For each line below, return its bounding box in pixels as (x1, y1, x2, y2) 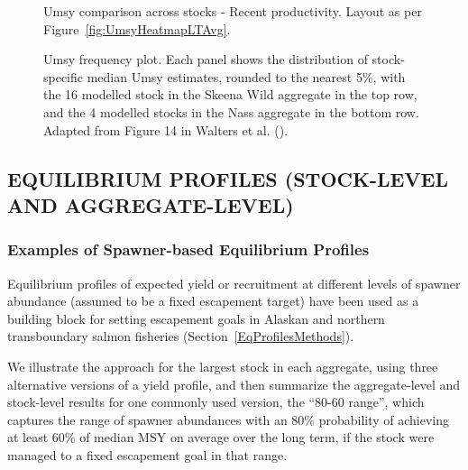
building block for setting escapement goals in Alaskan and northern (7, 309, 385, 327)
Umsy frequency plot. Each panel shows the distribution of (43, 50, 368, 69)
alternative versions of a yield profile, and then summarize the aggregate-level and (7, 374, 461, 393)
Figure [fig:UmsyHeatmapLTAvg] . (43, 19, 231, 38)
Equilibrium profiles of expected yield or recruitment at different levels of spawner (7, 273, 461, 292)
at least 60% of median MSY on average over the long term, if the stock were (7, 428, 435, 447)
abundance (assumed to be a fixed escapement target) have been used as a (7, 291, 419, 310)
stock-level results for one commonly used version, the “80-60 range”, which (7, 392, 425, 411)
